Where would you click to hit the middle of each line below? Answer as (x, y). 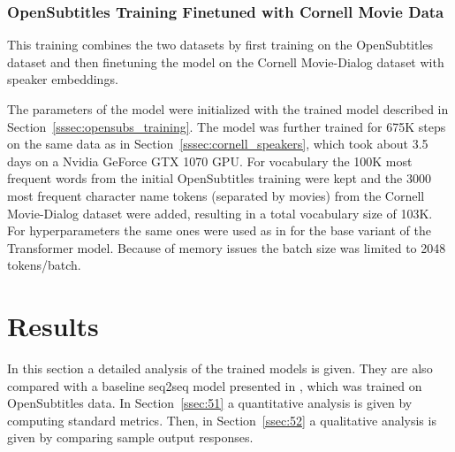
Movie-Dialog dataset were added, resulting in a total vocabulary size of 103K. (220, 213)
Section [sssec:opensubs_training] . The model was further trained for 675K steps (227, 126)
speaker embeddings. (63, 79)
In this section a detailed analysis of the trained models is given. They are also (220, 368)
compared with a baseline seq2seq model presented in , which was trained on (215, 385)
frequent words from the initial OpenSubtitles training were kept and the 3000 (219, 178)
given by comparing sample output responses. (130, 437)
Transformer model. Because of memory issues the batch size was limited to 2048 (227, 247)
